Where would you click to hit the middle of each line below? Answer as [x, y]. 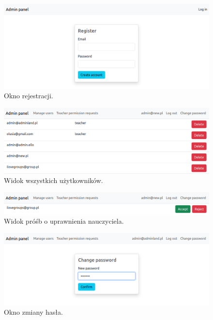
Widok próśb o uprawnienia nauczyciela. [64, 221]
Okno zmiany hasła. [33, 312]
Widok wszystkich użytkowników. [53, 180]
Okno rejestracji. [29, 96]
